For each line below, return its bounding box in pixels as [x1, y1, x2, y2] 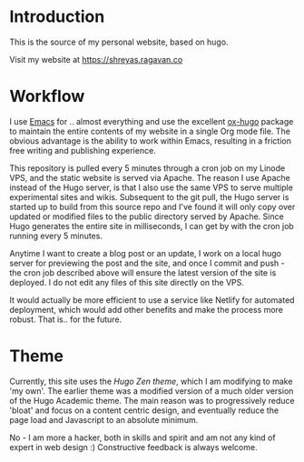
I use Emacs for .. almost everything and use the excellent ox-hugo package [9, 115, 294, 126]
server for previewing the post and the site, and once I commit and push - [9, 257, 285, 268]
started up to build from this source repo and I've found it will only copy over [9, 201, 296, 212]
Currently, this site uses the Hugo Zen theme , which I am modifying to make [9, 376, 293, 387]
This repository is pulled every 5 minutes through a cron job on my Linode [9, 162, 286, 174]
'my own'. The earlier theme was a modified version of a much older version [9, 385, 294, 397]
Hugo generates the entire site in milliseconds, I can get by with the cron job [9, 220, 295, 231]
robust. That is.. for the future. [9, 314, 123, 325]
